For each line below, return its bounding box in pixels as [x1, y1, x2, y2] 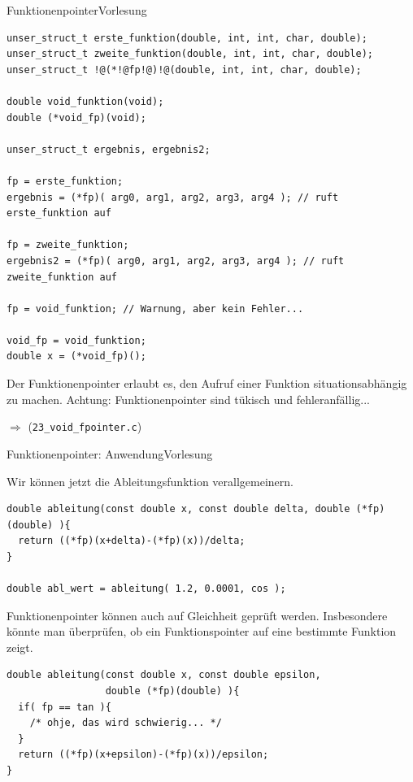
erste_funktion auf [7, 207, 111, 219]
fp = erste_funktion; [7, 175, 124, 187]
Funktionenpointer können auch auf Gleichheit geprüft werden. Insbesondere [7, 606, 388, 623]
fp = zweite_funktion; [7, 239, 129, 251]
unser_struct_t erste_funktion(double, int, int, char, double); [7, 32, 367, 44]
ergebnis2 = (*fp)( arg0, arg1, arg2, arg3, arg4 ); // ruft [7, 254, 345, 267]
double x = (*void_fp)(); [7, 350, 146, 363]
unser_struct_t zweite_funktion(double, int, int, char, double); [7, 48, 374, 60]
